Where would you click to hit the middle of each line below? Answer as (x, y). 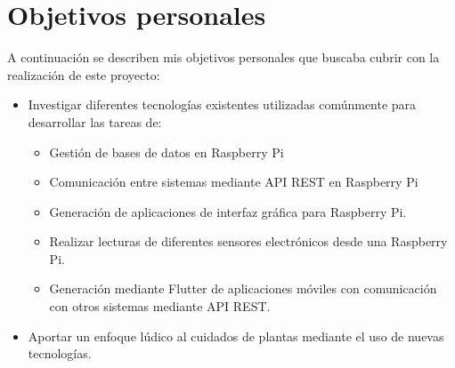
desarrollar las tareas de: (95, 121)
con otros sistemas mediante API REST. (160, 306)
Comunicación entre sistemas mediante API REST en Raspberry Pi (234, 182)
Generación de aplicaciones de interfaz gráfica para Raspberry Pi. (228, 211)
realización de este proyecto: (84, 74)
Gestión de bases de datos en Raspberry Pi (167, 152)
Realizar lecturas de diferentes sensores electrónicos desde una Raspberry (248, 241)
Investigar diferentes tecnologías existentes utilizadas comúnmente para (222, 104)
